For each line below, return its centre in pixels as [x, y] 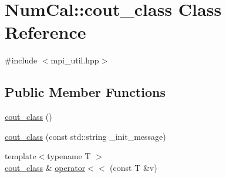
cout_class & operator [45, 167]
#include [21, 60]
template [21, 156]
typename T [69, 156]
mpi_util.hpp [75, 60]
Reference [45, 32]
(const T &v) [134, 167]
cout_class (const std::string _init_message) [85, 136]
